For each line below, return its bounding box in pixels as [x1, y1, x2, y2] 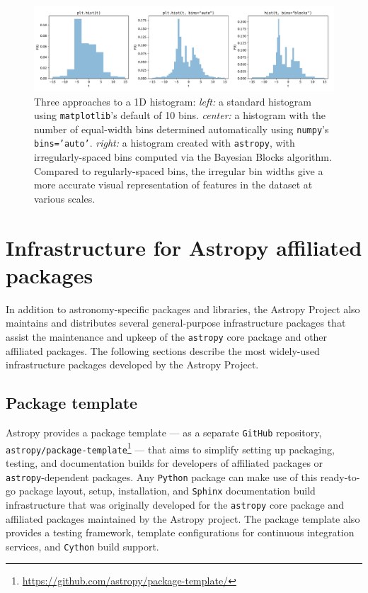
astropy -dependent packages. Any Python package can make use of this [6, 469, 318, 484]
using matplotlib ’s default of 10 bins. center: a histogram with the [34, 108, 326, 123]
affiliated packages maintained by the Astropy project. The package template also [6, 511, 360, 526]
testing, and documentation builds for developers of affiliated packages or [6, 455, 323, 470]
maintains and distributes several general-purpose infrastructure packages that [6, 315, 346, 330]
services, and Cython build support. [6, 538, 159, 553]
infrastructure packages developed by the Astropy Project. [6, 357, 259, 372]
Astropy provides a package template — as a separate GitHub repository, [6, 424, 322, 439]
